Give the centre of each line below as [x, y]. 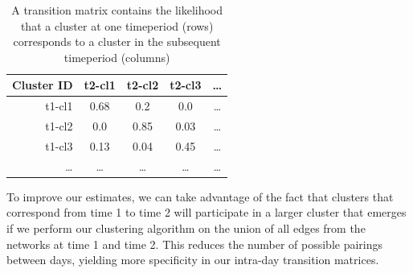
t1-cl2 [59, 126]
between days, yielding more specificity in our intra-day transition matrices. [193, 260]
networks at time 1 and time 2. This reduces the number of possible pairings [195, 244]
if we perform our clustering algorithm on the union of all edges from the [186, 228]
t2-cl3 [186, 85]
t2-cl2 [143, 85]
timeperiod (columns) [117, 57]
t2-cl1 [100, 85]
